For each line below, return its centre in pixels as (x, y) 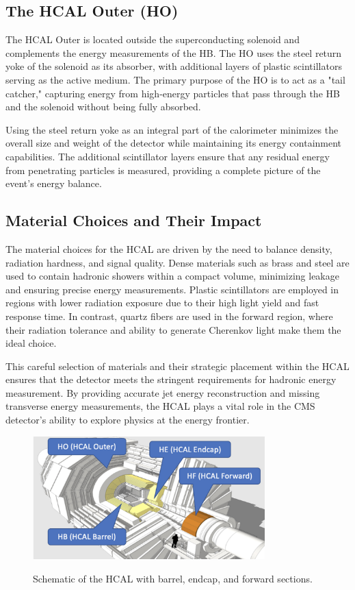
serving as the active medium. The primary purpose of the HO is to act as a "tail (175, 79)
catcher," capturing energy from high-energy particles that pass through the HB (173, 93)
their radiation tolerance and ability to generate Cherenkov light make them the (173, 329)
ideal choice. (31, 343)
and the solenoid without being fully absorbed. (103, 107)
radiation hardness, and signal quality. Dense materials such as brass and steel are (177, 262)
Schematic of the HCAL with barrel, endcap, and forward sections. (173, 578)
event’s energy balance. (54, 183)
